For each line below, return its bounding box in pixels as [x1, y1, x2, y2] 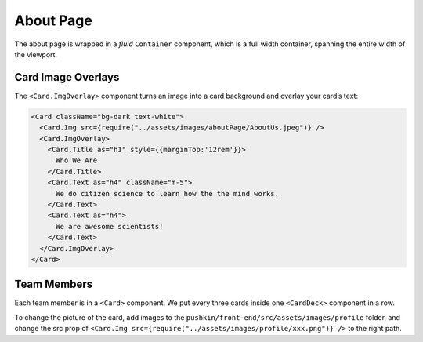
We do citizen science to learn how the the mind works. [56, 189, 280, 198]
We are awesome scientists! [56, 222, 164, 231]
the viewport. [14, 49, 58, 59]
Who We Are [56, 156, 98, 165]
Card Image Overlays [14, 71, 120, 84]
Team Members [14, 278, 93, 291]
